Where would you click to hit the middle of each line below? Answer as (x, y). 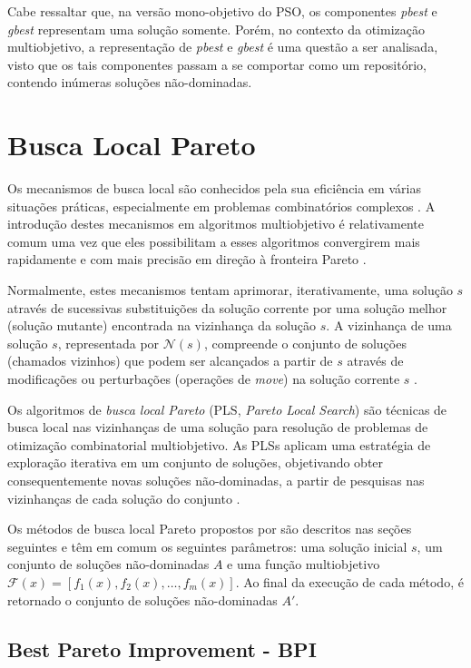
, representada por (108, 343)
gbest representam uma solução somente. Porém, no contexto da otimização (216, 29)
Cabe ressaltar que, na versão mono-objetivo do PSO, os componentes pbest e (222, 11)
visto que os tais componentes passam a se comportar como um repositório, (217, 64)
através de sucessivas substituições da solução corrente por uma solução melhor (227, 307)
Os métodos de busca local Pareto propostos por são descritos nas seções (210, 529)
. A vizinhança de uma (389, 325)
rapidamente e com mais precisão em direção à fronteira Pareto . (187, 259)
